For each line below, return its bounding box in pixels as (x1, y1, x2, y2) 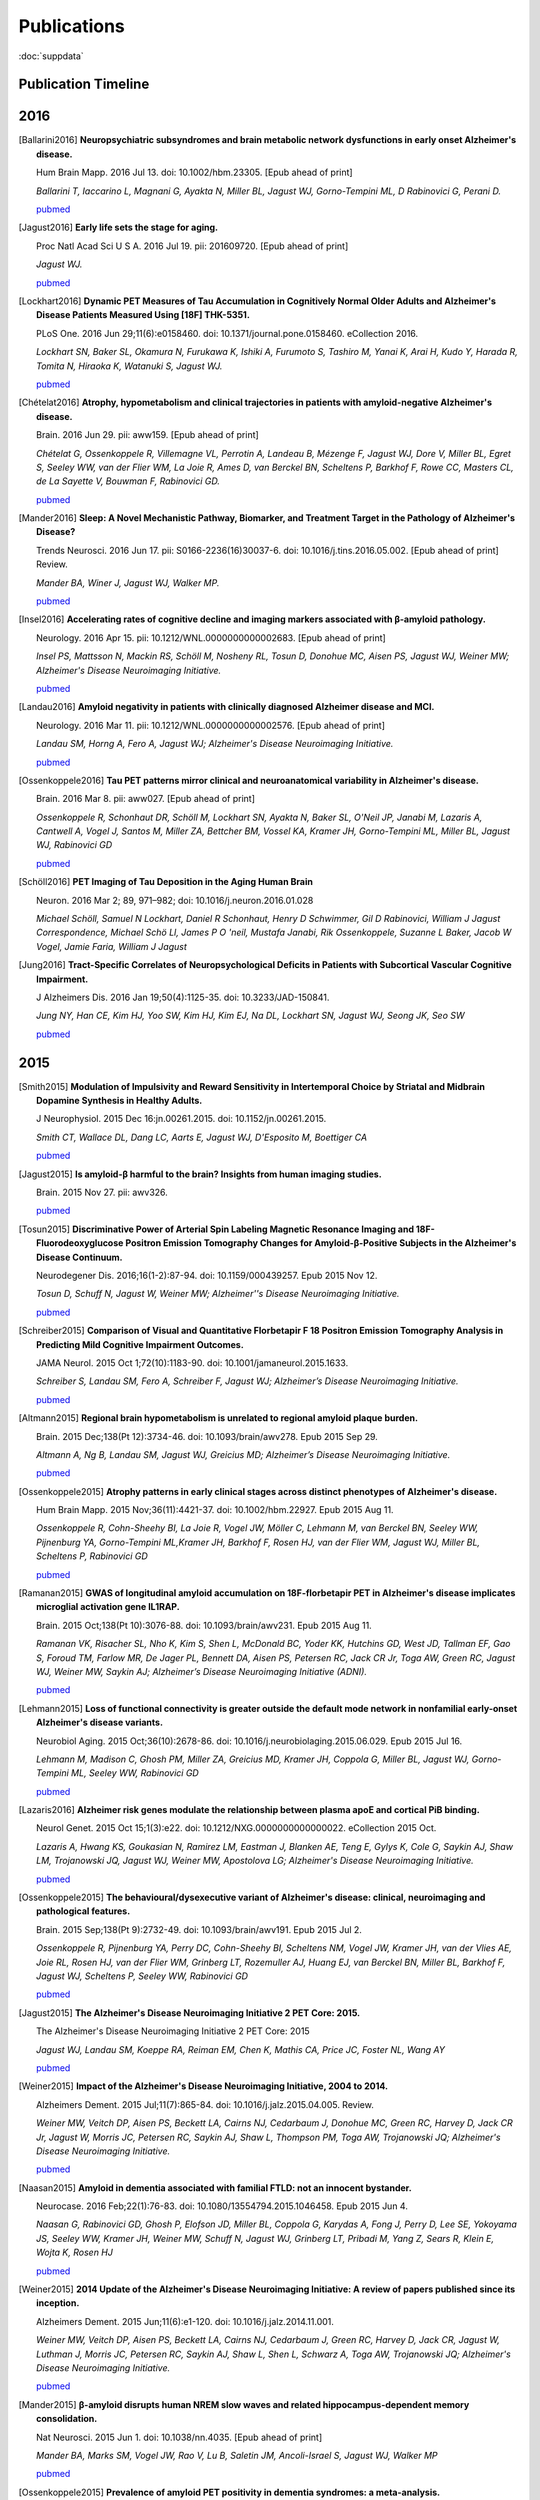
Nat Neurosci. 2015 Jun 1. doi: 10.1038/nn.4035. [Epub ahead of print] (36, 2431, 323, 2443)
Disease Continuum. (36, 1251, 124, 1263)
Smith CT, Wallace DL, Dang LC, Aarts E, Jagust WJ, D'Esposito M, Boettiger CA (36, 1131, 368, 1143)
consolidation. (36, 2413, 98, 2425)
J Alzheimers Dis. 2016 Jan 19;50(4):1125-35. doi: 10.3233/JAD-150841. (36, 991, 330, 1003)
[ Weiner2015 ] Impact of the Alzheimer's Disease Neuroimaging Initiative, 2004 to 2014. (18, 2080, 389, 2092)
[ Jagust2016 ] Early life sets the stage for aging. (18, 221, 219, 234)
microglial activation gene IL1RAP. (36, 1601, 180, 1613)
